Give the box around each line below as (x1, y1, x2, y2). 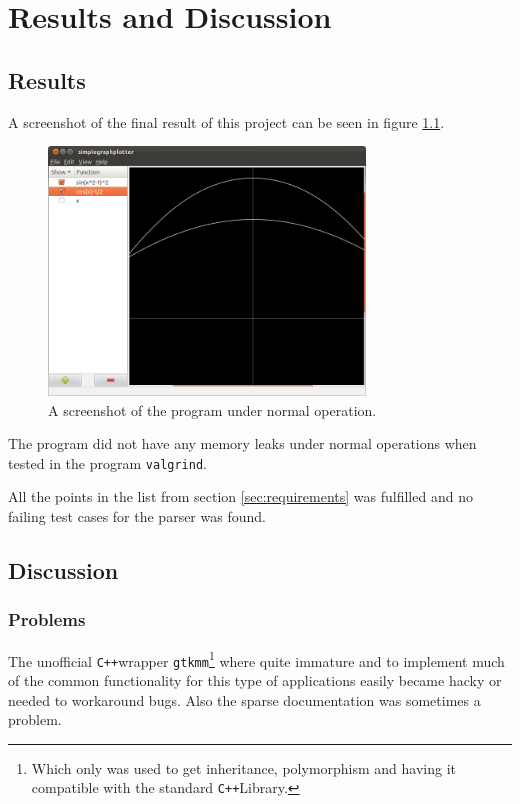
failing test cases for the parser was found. (8, 506, 266, 526)
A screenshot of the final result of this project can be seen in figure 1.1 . (8, 111, 445, 132)
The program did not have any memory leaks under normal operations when (8, 433, 477, 454)
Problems (8, 607, 86, 632)
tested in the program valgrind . (8, 452, 208, 473)
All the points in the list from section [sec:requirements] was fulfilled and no (8, 486, 473, 507)
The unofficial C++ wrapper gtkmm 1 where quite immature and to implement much (8, 647, 505, 671)
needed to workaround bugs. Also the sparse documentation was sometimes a (8, 689, 481, 710)
